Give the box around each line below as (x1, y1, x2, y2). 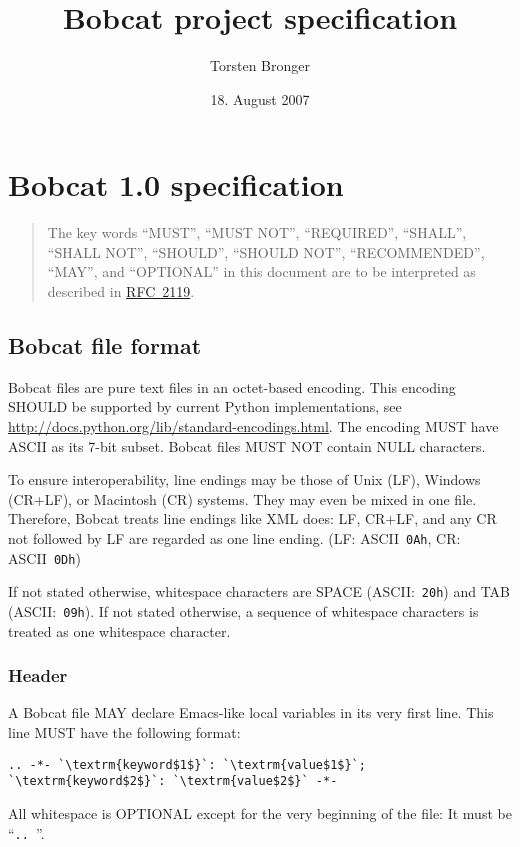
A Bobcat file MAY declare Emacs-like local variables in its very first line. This (8, 702, 494, 723)
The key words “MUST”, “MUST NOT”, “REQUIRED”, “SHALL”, (47, 222, 467, 243)
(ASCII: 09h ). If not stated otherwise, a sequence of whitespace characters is (8, 600, 479, 621)
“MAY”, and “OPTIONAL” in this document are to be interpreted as (47, 261, 476, 282)
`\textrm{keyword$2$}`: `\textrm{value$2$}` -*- (8, 774, 338, 789)
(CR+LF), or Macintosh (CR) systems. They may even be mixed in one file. (8, 488, 477, 509)
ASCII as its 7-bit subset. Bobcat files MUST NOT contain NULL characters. (8, 435, 486, 456)
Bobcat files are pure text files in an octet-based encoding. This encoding (8, 376, 456, 397)
